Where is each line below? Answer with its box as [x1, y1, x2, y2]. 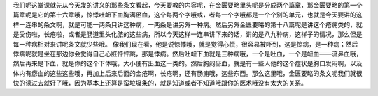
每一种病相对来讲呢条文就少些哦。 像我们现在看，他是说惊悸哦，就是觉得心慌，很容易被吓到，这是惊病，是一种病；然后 [13, 40, 358, 48]
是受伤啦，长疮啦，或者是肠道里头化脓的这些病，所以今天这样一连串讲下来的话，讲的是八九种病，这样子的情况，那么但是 [13, 30, 363, 38]
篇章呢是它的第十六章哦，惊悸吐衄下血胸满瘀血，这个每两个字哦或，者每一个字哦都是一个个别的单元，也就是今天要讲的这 [13, 10, 363, 19]
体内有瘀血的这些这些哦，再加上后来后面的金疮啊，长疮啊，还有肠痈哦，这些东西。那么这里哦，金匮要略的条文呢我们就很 [13, 69, 363, 77]
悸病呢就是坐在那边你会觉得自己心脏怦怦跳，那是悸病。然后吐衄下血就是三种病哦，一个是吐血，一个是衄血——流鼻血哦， [13, 49, 363, 58]
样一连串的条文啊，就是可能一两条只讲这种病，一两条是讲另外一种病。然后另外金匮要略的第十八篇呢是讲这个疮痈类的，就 [13, 20, 363, 29]
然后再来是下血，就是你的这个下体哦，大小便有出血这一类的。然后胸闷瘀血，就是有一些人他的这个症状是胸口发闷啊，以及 [13, 59, 363, 67]
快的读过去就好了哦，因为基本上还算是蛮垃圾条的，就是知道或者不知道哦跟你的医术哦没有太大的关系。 [13, 79, 307, 87]
